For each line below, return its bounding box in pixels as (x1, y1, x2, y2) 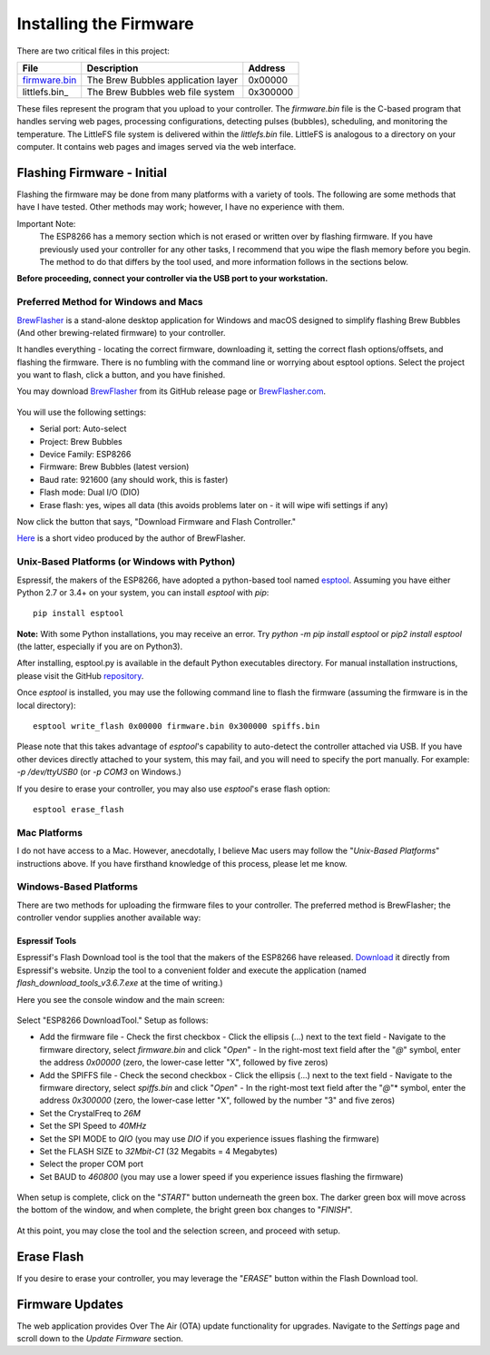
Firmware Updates (16, 1296, 124, 1311)
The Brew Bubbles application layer (86, 74, 239, 86)
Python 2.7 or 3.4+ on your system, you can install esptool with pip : (16, 586, 269, 598)
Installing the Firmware (16, 14, 194, 34)
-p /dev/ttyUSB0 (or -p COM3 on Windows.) (16, 767, 181, 778)
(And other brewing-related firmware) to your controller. (16, 327, 226, 338)
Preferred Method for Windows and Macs (16, 296, 203, 309)
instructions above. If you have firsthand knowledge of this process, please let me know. (16, 858, 348, 869)
